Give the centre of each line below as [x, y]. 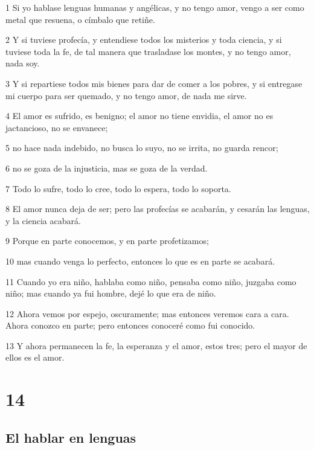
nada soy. [23, 63]
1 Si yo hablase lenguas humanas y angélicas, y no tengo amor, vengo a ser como [155, 7]
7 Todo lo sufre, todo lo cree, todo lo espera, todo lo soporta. [118, 188]
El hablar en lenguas [71, 437]
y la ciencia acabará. [43, 220]
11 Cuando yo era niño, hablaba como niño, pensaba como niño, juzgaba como [151, 281]
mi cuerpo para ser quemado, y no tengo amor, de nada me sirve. [126, 95]
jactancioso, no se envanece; [57, 127]
